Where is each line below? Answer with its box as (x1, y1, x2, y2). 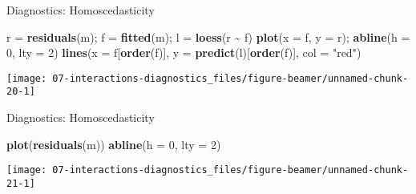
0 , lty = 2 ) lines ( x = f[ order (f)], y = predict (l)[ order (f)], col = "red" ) (6, 44, 361, 61)
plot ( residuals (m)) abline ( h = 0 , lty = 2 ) (6, 135, 221, 152)
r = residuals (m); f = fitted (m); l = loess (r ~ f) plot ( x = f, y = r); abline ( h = (6, 28, 410, 45)
